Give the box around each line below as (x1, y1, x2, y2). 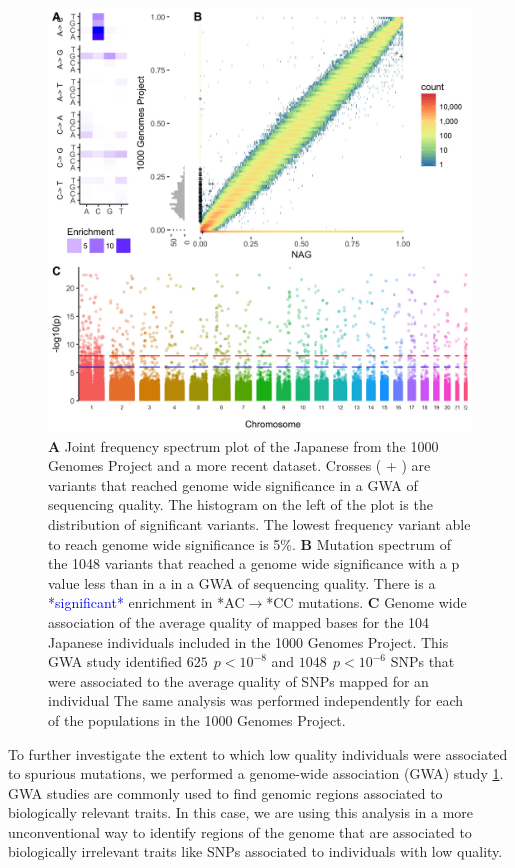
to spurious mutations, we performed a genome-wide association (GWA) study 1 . (8, 763, 504, 784)
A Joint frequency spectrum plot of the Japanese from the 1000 (48, 435, 439, 456)
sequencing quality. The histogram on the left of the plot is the (48, 494, 433, 515)
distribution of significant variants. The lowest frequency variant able (48, 513, 471, 534)
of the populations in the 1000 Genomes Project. (48, 709, 346, 730)
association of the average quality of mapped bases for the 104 (48, 611, 430, 632)
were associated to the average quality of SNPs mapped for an (48, 670, 429, 691)
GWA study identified (48, 651, 182, 672)
